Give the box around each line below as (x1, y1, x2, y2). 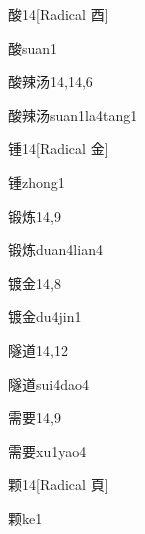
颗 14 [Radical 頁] (8, 474, 109, 495)
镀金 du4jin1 (8, 306, 82, 327)
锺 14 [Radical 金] (8, 138, 109, 159)
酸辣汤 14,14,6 (8, 71, 93, 92)
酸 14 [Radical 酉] (8, 4, 109, 24)
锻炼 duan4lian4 (8, 239, 103, 260)
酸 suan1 (8, 37, 58, 58)
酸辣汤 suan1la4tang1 (8, 104, 138, 125)
